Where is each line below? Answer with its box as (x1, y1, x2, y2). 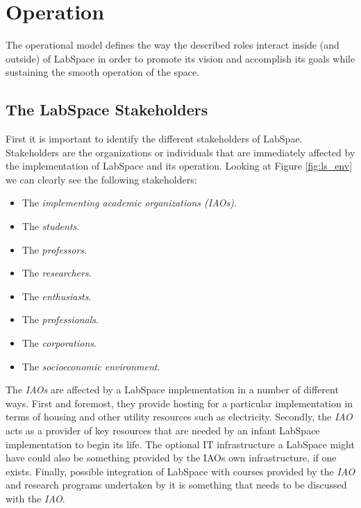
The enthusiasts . (22, 288, 92, 303)
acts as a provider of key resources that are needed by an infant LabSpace (6, 423, 320, 438)
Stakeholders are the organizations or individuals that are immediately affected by (6, 145, 355, 159)
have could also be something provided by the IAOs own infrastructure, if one (6, 450, 337, 465)
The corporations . (22, 336, 96, 350)
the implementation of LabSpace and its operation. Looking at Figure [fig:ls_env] (6, 158, 353, 173)
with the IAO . (6, 491, 65, 505)
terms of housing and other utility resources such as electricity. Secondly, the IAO (6, 409, 353, 424)
